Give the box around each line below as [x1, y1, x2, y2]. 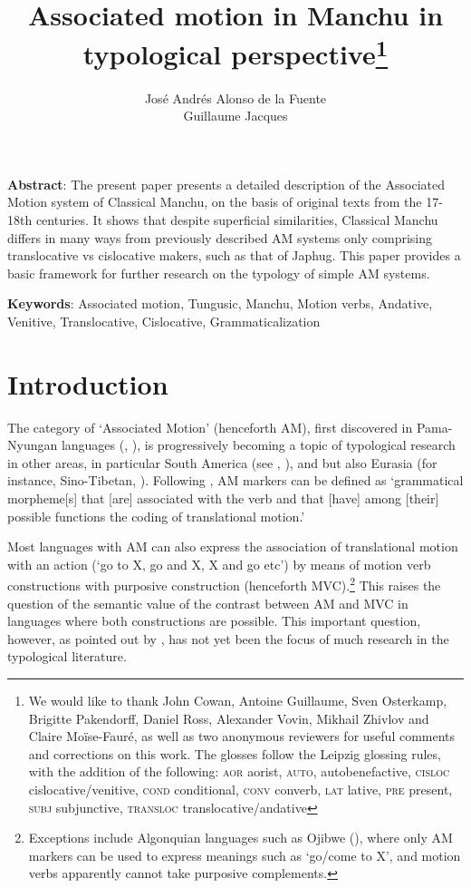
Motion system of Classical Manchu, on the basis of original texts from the [7, 192, 422, 211]
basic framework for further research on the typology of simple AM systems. [7, 263, 430, 282]
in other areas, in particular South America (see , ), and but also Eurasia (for [7, 453, 437, 472]
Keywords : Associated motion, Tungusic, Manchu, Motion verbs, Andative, [7, 294, 433, 313]
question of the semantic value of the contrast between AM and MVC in [7, 593, 409, 612]
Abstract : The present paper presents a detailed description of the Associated [7, 174, 445, 193]
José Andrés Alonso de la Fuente [144, 88, 327, 107]
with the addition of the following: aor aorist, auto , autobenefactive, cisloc [28, 762, 450, 781]
